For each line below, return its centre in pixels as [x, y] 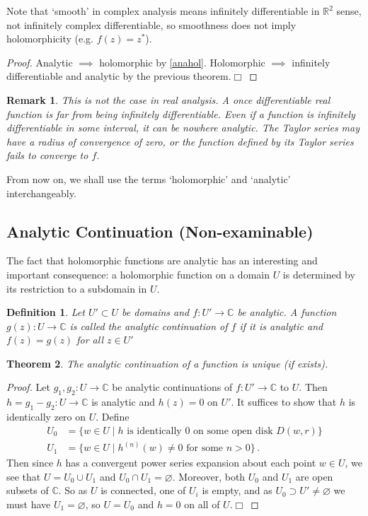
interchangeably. [41, 193]
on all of [202, 504]
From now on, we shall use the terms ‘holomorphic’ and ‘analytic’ [149, 178]
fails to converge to [47, 155]
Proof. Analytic [40, 62]
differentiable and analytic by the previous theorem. [119, 76]
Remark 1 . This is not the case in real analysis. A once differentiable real [168, 99]
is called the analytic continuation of [149, 326]
